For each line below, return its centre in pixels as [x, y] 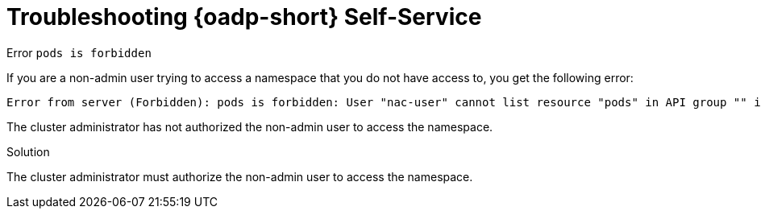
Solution [28, 151]
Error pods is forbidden [79, 52]
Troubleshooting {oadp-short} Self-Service [244, 17]
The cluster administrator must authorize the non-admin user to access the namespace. [240, 176]
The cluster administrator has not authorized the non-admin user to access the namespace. [250, 126]
